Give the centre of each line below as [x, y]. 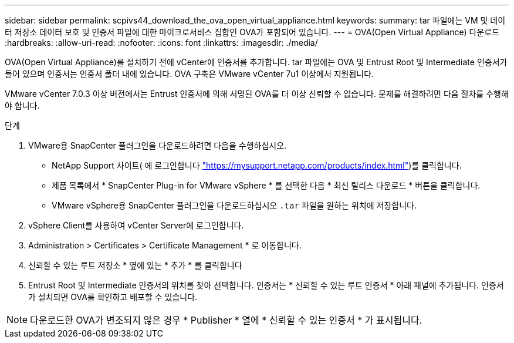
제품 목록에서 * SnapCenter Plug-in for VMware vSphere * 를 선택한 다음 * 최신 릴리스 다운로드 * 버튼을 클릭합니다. [266, 185]
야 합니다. [22, 105]
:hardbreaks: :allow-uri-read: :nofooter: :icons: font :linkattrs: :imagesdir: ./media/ [161, 43]
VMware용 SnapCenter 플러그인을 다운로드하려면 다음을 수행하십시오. [158, 145]
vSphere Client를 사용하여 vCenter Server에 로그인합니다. [136, 225]
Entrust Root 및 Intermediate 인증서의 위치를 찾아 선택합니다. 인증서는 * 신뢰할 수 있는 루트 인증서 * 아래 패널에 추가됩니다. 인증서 [266, 285]
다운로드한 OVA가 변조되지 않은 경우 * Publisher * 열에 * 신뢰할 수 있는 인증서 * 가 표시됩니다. [226, 320]
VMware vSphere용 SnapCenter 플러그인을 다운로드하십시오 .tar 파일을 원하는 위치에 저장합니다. [234, 205]
